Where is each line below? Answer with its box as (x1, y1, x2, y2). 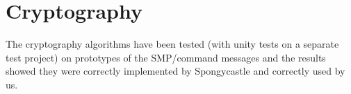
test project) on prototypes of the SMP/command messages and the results (6, 50, 326, 64)
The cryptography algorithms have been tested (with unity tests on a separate (6, 37, 339, 51)
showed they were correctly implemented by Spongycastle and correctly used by (6, 64, 345, 78)
